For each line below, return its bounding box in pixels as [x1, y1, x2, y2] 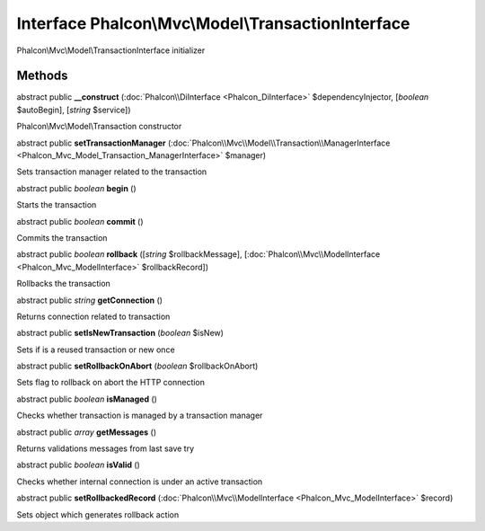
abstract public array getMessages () [16, 427, 157, 438]
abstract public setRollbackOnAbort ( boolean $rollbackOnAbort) [16, 360, 259, 372]
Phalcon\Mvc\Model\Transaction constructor [16, 121, 182, 132]
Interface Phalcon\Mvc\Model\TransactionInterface [16, 13, 410, 33]
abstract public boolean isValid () [16, 459, 141, 471]
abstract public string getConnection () [16, 295, 163, 305]
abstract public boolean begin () [16, 182, 137, 193]
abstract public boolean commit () [16, 216, 144, 226]
